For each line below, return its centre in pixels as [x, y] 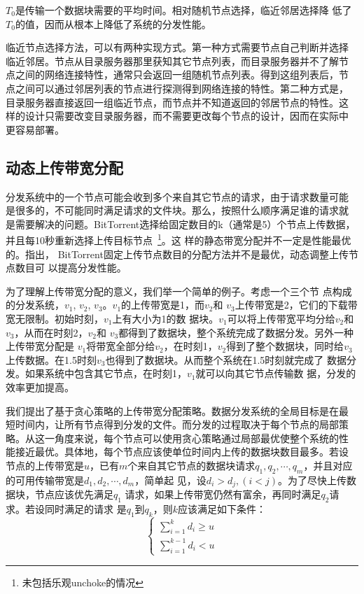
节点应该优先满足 [74, 494]
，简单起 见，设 [170, 480]
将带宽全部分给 [121, 346]
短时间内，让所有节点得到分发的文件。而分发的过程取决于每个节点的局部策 [177, 424]
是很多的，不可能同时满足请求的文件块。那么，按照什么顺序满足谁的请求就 [177, 210]
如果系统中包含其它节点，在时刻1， [106, 373]
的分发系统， [35, 305]
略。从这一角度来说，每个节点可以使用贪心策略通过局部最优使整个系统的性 [177, 438]
